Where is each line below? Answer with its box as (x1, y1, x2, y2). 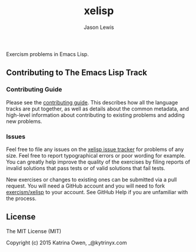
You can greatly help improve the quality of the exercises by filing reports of (6, 158, 190, 165)
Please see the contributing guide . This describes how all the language (6, 99, 178, 106)
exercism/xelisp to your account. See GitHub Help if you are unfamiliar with (6, 188, 188, 195)
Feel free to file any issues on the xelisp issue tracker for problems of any (6, 146, 184, 153)
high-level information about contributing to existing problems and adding (6, 111, 185, 119)
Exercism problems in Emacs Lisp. (6, 50, 89, 57)
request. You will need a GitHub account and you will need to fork (6, 182, 165, 189)
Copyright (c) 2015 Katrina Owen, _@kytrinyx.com (6, 239, 127, 246)
